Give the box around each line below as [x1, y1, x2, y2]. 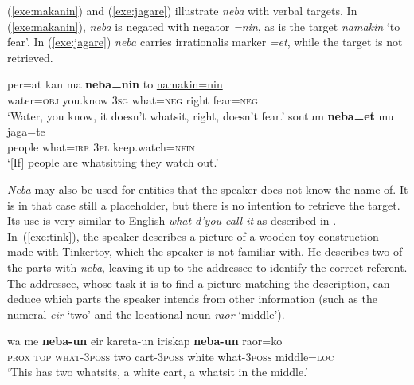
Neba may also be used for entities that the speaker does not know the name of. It [7, 180, 408, 197]
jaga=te [7, 123, 45, 139]
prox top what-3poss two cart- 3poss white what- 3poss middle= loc [7, 348, 334, 364]
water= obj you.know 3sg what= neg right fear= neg [7, 91, 258, 108]
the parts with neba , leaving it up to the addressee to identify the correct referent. [7, 258, 408, 275]
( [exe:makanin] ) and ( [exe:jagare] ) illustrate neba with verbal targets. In [7, 2, 357, 18]
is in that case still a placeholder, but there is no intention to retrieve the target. [7, 196, 400, 213]
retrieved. [7, 49, 53, 65]
